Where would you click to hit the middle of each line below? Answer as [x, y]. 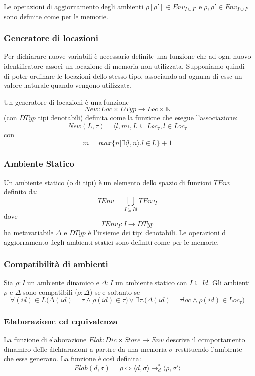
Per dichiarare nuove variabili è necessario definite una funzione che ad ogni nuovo [127, 56]
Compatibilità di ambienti [56, 264]
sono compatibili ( [50, 292]
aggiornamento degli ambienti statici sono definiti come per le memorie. [112, 242]
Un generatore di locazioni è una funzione [66, 101]
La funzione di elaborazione [45, 339]
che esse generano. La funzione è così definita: [73, 359]
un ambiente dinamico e [63, 282]
